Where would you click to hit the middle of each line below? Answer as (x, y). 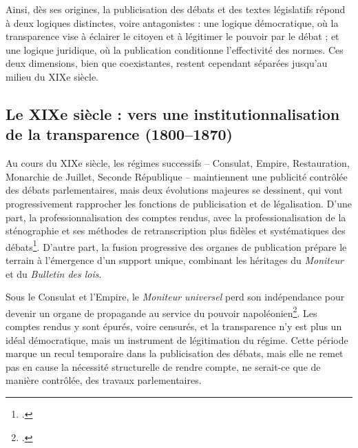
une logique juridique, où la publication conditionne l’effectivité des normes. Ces (175, 49)
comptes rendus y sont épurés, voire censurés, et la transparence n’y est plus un (174, 326)
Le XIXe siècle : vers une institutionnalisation (173, 113)
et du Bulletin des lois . (54, 273)
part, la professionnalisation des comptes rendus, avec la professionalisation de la (176, 217)
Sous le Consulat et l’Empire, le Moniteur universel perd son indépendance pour (175, 297)
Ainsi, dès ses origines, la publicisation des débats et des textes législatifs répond (176, 9)
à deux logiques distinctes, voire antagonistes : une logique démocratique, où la (172, 22)
